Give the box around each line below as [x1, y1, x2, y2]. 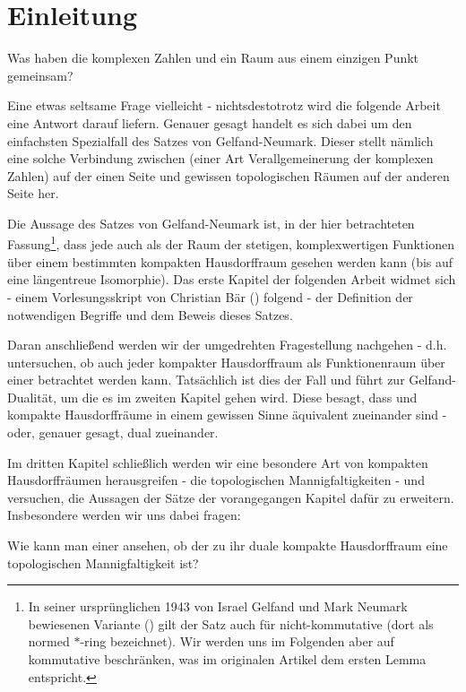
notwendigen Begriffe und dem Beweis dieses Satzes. [7, 305, 293, 324]
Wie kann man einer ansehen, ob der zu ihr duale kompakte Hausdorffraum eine [7, 536, 448, 555]
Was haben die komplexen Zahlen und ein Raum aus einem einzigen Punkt [7, 48, 419, 67]
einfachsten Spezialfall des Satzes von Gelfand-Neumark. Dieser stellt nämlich [7, 131, 434, 150]
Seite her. [7, 184, 59, 203]
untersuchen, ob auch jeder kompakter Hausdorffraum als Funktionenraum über [7, 352, 445, 371]
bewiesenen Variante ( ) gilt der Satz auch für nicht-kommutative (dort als [28, 614, 434, 633]
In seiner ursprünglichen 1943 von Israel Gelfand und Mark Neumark [28, 597, 408, 616]
